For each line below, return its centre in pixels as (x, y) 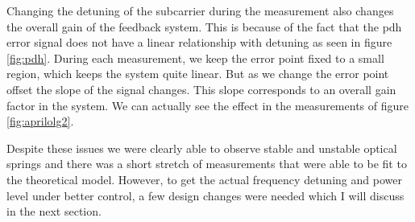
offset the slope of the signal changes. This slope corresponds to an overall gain (201, 89)
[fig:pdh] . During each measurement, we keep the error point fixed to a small (195, 58)
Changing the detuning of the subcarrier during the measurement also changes (200, 10)
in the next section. (54, 211)
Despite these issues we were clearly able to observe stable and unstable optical (202, 148)
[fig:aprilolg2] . (40, 121)
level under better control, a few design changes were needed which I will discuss (205, 195)
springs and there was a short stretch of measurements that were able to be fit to (207, 164)
